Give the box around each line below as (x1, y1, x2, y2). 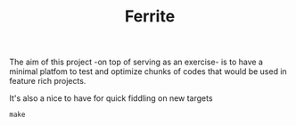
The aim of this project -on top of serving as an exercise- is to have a (9, 56, 263, 68)
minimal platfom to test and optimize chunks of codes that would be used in (9, 66, 287, 77)
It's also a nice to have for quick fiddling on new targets (9, 93, 213, 104)
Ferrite (124, 6, 176, 27)
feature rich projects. (9, 76, 86, 87)
